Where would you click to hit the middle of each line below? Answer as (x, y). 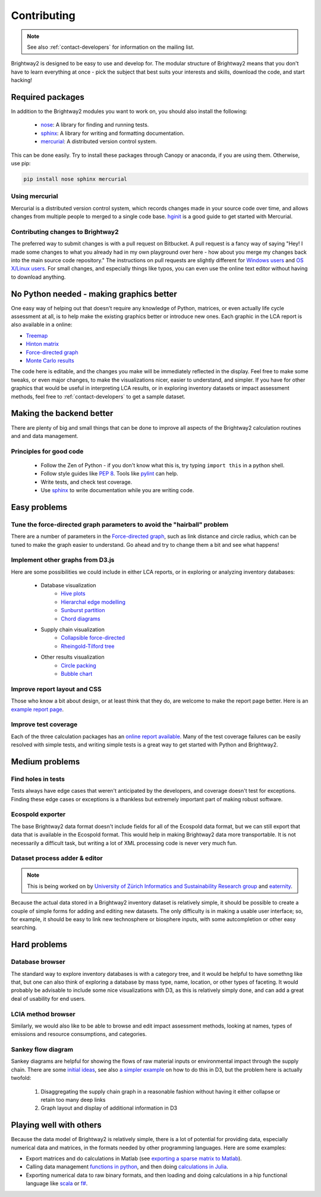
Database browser (38, 962)
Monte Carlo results (50, 361)
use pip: (21, 163)
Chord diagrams (81, 619)
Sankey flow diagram (42, 1050)
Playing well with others (56, 1125)
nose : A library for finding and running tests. (95, 125)
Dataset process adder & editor (57, 858)
